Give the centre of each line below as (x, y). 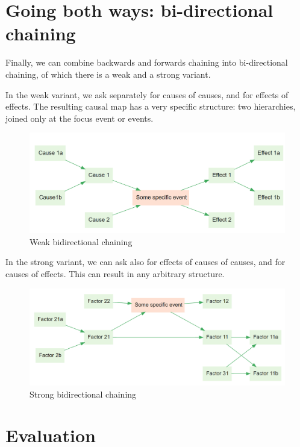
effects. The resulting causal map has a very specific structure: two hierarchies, (151, 106)
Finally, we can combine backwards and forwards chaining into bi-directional (147, 62)
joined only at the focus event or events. (80, 118)
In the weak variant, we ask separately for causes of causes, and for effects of (147, 94)
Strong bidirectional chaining (83, 394)
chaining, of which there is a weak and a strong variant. (108, 74)
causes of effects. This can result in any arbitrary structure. (115, 273)
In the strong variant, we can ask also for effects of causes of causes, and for (145, 262)
